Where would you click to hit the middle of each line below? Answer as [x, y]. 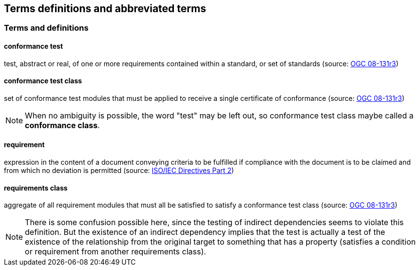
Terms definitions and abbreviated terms [105, 9]
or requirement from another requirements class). [115, 252]
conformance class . [62, 125]
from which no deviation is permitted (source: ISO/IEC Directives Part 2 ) [119, 171]
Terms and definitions [46, 28]
